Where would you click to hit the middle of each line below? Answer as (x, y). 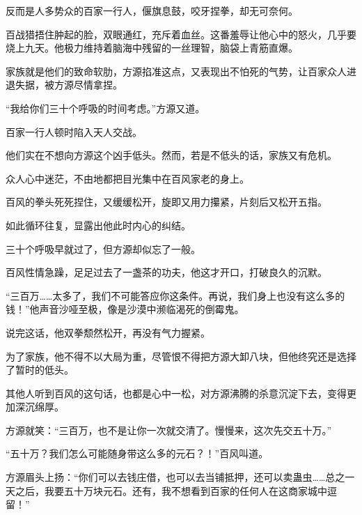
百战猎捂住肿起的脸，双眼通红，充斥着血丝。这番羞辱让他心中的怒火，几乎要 (181, 34)
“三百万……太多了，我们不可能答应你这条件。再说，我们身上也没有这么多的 (175, 295)
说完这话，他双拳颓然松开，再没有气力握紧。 (108, 332)
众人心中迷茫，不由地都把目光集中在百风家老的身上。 (127, 178)
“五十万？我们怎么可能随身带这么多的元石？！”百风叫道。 (137, 453)
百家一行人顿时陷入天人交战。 (74, 131)
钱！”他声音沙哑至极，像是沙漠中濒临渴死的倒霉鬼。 (125, 309)
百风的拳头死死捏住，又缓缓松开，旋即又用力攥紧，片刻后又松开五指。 (166, 202)
